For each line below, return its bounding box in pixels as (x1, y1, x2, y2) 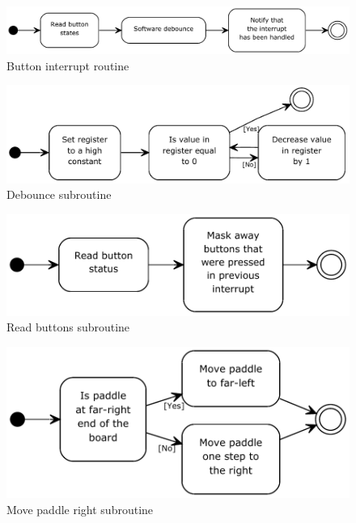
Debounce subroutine (6, 186, 112, 203)
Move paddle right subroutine (6, 500, 154, 517)
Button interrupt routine (6, 57, 129, 74)
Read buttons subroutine (6, 318, 130, 335)
